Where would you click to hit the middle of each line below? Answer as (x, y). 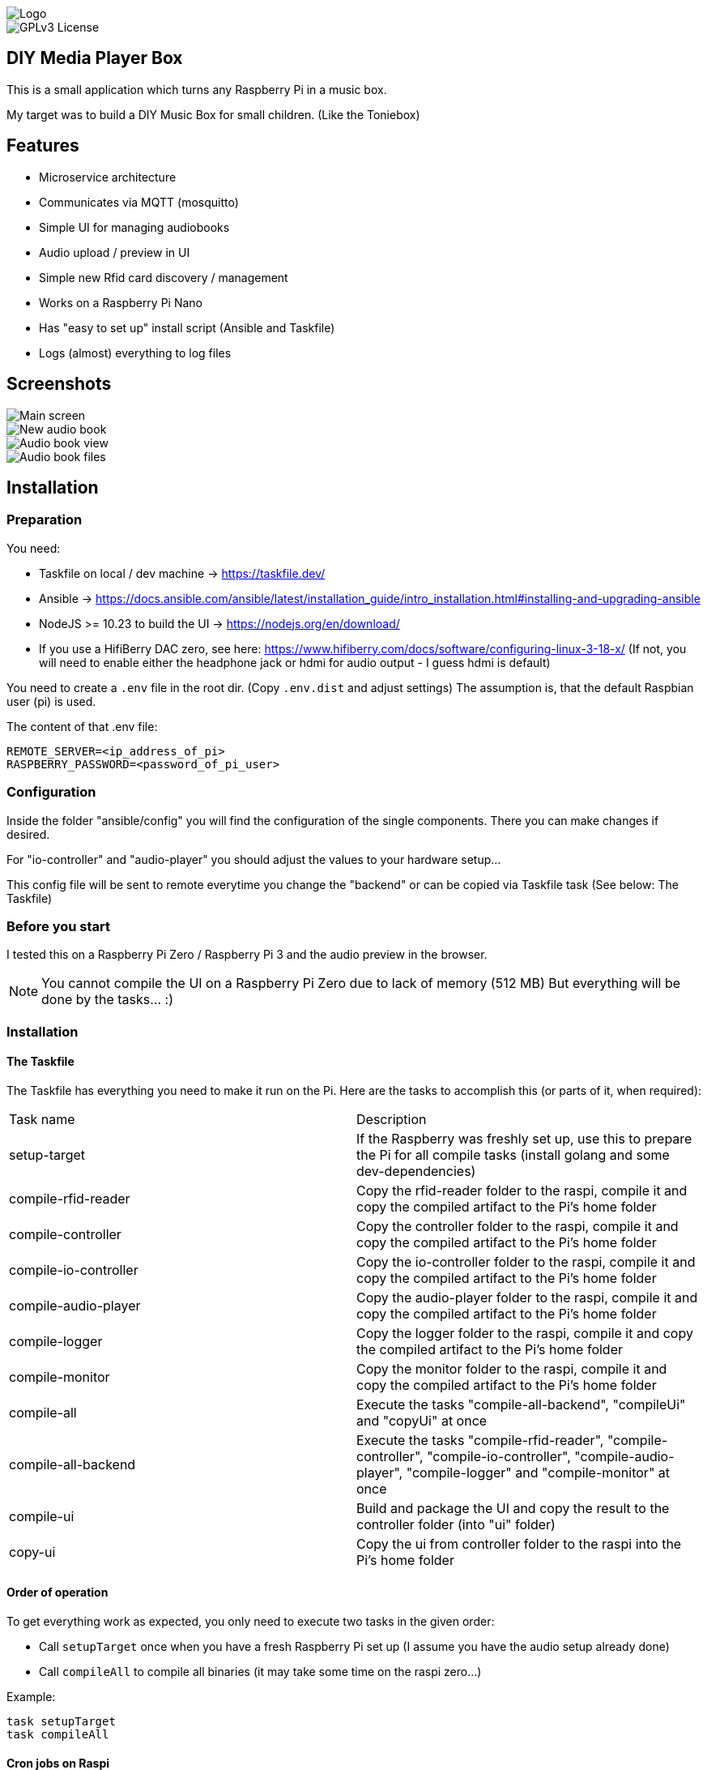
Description (392, 1119)
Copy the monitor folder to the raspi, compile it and (512, 1368)
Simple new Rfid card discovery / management (164, 277)
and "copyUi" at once (422, 1420)
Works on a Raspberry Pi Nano (121, 302)
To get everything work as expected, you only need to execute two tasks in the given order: (251, 1622)
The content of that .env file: (82, 726)
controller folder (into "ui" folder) (456, 1524)
